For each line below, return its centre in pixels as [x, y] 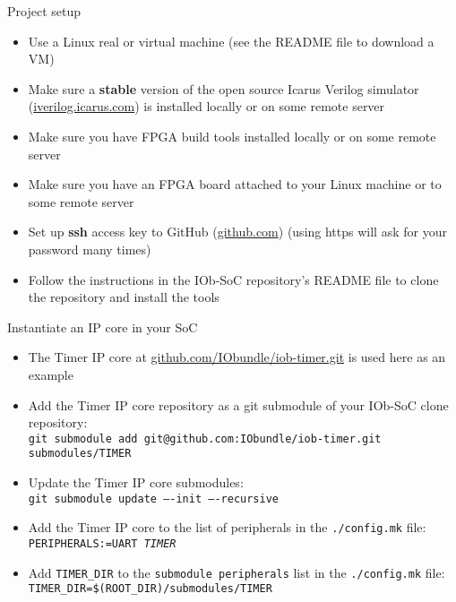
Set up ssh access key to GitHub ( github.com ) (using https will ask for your [237, 232]
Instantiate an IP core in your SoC [103, 327]
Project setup [44, 11]
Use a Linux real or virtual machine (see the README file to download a [231, 41]
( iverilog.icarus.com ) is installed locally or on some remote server [206, 106]
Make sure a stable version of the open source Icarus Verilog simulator [224, 88]
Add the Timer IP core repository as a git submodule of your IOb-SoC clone [238, 404]
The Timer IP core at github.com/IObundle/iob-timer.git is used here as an [237, 357]
